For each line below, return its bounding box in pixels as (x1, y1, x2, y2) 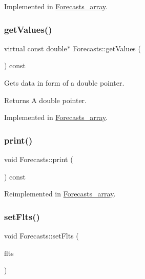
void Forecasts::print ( (4, 154, 73, 164)
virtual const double (4, 43, 67, 53)
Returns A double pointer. (4, 94, 87, 105)
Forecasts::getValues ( (73, 43, 141, 53)
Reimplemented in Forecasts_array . (4, 188, 116, 199)
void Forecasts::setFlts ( (4, 230, 79, 241)
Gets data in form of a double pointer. (4, 77, 125, 88)
